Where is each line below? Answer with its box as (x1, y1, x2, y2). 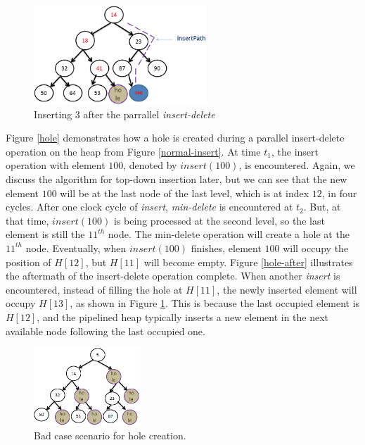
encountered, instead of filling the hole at (6, 282, 183, 296)
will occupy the (283, 240, 349, 255)
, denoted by (123, 158, 177, 173)
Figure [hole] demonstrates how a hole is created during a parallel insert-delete (6, 130, 345, 145)
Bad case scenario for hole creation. (34, 428, 186, 443)
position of (6, 254, 51, 269)
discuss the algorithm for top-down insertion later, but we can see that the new (6, 171, 347, 186)
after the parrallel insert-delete (83, 106, 215, 121)
